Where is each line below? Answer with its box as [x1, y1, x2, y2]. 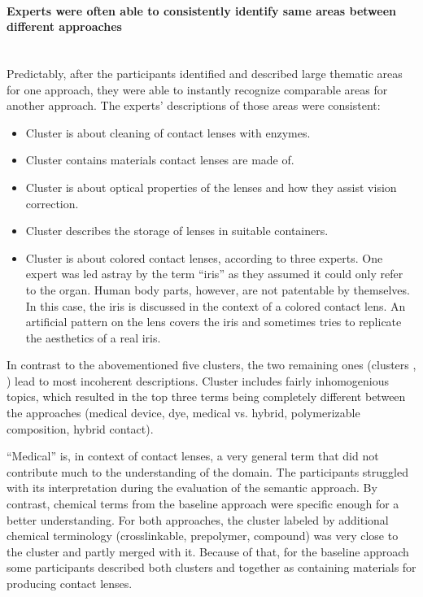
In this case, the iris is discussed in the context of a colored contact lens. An [25, 297, 406, 314]
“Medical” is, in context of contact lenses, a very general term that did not [7, 447, 379, 464]
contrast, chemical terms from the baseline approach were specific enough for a [7, 495, 399, 512]
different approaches [7, 18, 122, 35]
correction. [25, 194, 79, 211]
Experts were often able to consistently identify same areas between [7, 2, 396, 19]
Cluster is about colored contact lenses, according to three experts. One [25, 249, 383, 266]
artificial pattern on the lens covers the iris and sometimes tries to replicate [25, 313, 402, 330]
